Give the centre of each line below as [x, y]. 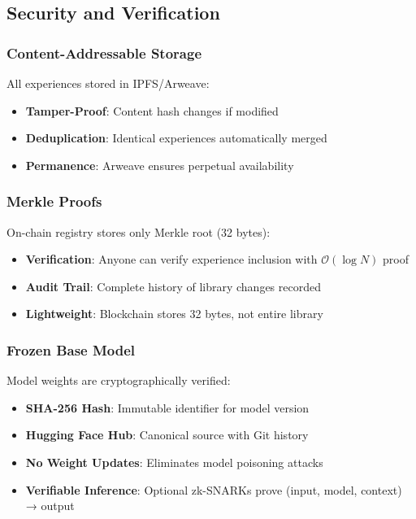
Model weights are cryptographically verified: [119, 380]
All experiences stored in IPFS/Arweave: [108, 83]
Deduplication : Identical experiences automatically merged [176, 138]
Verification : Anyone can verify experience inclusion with [171, 259]
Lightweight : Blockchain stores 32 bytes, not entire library [174, 314]
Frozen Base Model [71, 349]
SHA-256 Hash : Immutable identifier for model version [167, 407]
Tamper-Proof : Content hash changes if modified [152, 110]
